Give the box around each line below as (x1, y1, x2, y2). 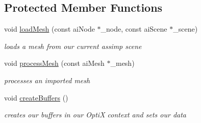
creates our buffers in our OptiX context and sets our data (4, 109, 187, 120)
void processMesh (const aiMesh (4, 58, 105, 68)
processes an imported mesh (4, 75, 90, 85)
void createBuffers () (4, 92, 68, 103)
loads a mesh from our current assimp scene (4, 40, 142, 51)
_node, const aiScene (100, 23, 167, 34)
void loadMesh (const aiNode (4, 23, 95, 34)
